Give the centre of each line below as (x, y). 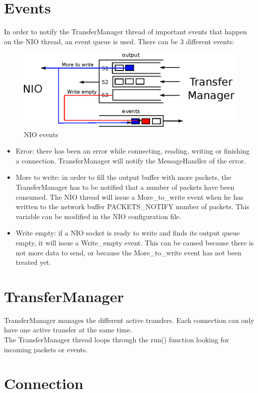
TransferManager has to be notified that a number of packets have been (125, 187)
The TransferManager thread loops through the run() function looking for (117, 340)
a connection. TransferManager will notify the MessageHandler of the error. (131, 160)
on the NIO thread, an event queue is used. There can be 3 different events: (119, 41)
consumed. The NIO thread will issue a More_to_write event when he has (129, 196)
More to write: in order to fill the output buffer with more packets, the (123, 177)
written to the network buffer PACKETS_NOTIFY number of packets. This (132, 206)
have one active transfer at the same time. (68, 330)
